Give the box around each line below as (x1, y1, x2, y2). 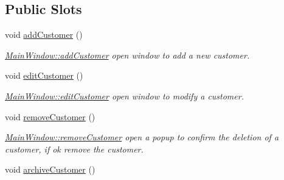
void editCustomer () (5, 69, 83, 82)
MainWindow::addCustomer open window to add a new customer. (5, 48, 250, 61)
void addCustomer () (5, 28, 83, 41)
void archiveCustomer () (5, 163, 95, 176)
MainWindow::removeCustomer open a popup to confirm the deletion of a (5, 131, 279, 143)
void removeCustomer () (5, 110, 95, 123)
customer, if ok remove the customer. (5, 142, 144, 155)
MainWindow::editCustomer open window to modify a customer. (5, 89, 244, 102)
